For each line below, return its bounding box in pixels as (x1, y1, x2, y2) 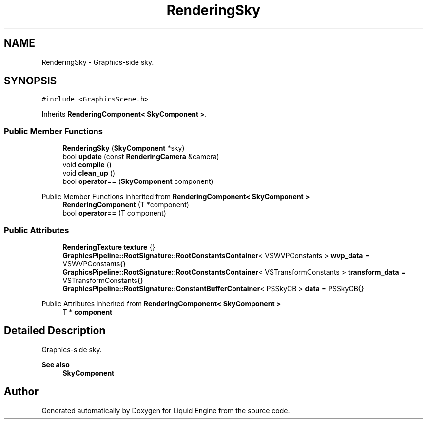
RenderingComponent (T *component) (62, 201, 189, 209)
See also (41, 360, 70, 369)
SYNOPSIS (4, 75, 57, 87)
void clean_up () (62, 169, 115, 178)
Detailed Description (4, 324, 106, 337)
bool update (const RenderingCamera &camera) (62, 152, 219, 161)
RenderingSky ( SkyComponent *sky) (62, 144, 185, 153)
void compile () (62, 161, 112, 169)
